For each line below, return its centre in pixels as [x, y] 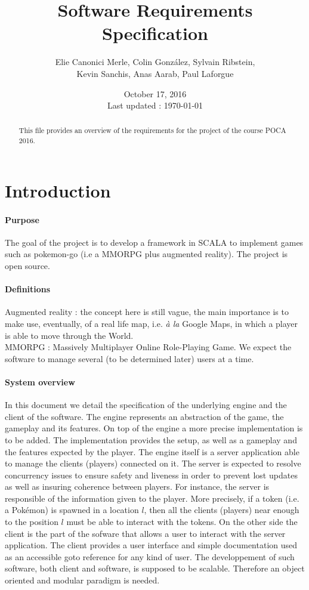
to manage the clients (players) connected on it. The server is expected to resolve [153, 463]
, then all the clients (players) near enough [222, 510]
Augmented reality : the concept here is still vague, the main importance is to [147, 312]
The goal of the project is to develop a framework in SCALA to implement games [154, 242]
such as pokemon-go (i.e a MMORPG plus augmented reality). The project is [146, 254]
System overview [40, 382]
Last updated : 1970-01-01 [155, 105]
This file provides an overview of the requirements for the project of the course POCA [152, 130]
